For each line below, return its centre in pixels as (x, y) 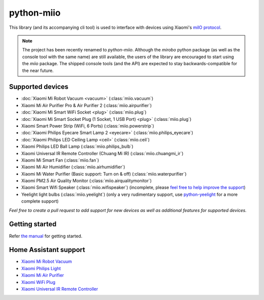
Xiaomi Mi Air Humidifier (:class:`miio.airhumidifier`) (73, 167)
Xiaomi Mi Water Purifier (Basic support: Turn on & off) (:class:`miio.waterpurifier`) (104, 174)
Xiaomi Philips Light (41, 268)
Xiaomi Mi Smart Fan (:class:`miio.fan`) (60, 160)
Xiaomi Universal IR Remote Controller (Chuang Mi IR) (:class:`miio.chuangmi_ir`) (102, 153)
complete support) (40, 201)
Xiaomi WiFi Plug (38, 282)
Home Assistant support (47, 250)
